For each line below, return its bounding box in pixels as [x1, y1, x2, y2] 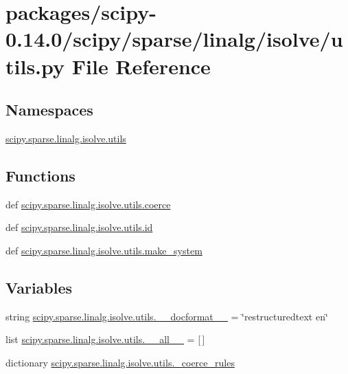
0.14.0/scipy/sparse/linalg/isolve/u [5, 25, 343, 53]
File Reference [71, 52, 211, 80]
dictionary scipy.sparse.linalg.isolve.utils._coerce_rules [5, 355, 235, 369]
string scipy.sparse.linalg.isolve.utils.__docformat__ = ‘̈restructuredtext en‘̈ [5, 309, 328, 323]
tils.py [5, 52, 65, 80]
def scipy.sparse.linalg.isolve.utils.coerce [5, 197, 171, 211]
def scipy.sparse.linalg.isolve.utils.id [5, 220, 153, 234]
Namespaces [5, 99, 93, 120]
